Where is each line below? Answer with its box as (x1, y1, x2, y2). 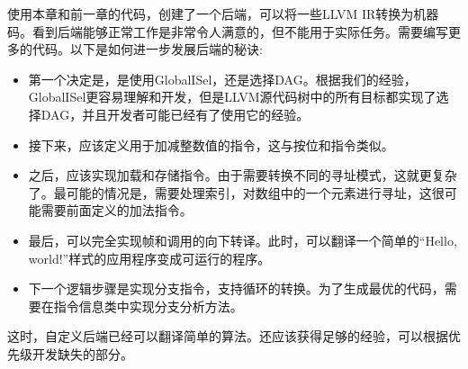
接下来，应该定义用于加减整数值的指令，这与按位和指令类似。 (28, 135, 394, 154)
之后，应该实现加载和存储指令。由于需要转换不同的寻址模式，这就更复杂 (28, 166, 457, 184)
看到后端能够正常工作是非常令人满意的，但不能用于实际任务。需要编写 (31, 22, 448, 40)
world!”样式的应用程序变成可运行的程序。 (28, 248, 271, 267)
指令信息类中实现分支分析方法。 (53, 296, 243, 315)
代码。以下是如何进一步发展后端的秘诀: (31, 40, 263, 58)
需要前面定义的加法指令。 (40, 201, 193, 220)
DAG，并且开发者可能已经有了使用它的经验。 (40, 104, 310, 123)
